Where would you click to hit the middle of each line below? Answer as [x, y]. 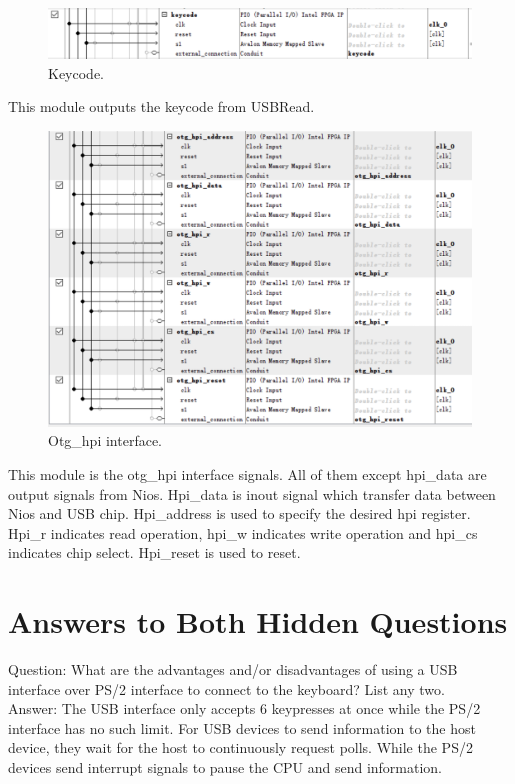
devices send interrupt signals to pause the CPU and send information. [225, 767]
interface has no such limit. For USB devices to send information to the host [242, 727]
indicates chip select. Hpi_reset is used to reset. [154, 552]
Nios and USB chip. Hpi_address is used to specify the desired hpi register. [239, 513]
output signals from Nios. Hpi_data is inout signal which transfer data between [252, 493]
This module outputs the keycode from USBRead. [161, 106]
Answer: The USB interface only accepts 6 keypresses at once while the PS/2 [244, 708]
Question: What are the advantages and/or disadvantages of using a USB [233, 669]
